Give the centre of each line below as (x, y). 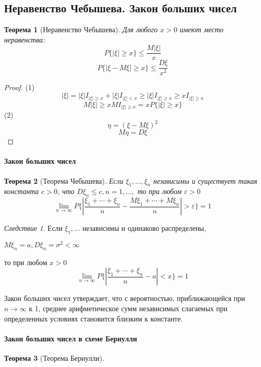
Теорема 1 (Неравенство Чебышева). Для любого (81, 29)
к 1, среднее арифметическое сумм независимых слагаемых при (128, 308)
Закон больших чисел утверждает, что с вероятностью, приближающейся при (125, 298)
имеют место (202, 29)
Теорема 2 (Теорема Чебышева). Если (64, 180)
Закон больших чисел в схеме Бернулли (71, 338)
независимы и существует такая (205, 180)
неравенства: (25, 39)
